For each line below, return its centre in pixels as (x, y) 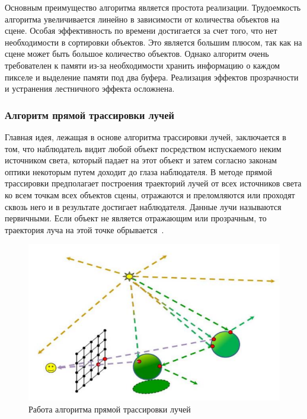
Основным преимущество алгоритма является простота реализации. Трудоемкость (153, 7)
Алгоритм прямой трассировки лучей (89, 115)
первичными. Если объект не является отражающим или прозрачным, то (136, 218)
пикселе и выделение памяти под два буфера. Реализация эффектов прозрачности (152, 77)
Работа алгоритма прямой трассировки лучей (110, 409)
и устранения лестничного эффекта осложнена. (90, 88)
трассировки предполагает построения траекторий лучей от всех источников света (153, 183)
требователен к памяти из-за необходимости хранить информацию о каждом (143, 65)
